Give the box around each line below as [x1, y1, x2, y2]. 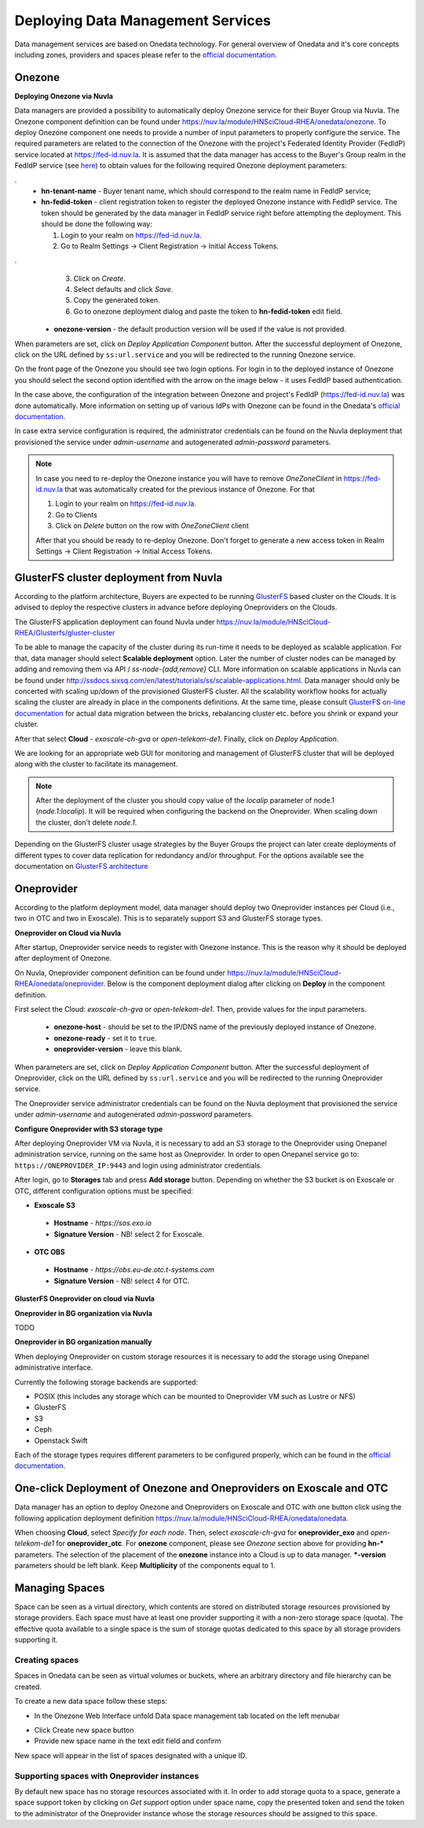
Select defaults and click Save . [73, 285, 174, 294]
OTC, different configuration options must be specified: [14, 1186, 194, 1195]
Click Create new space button [34, 1725, 134, 1734]
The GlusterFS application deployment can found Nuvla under [14, 617, 215, 627]
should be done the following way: [41, 219, 152, 229]
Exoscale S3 [34, 1200, 75, 1210]
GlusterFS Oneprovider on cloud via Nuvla [14, 1294, 155, 1304]
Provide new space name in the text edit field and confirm [34, 1736, 221, 1745]
